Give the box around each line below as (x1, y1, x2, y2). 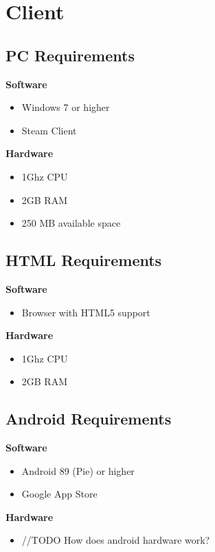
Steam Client (21, 123, 77, 137)
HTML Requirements (5, 249, 162, 271)
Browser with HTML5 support (21, 305, 150, 319)
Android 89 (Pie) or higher (21, 463, 135, 478)
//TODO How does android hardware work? (21, 533, 210, 547)
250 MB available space (21, 216, 121, 230)
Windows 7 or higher (21, 100, 110, 114)
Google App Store (21, 487, 98, 501)
